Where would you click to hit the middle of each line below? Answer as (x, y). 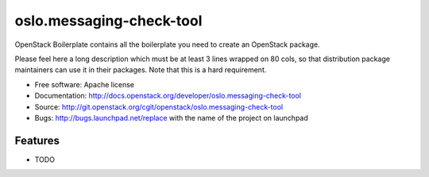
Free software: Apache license (85, 84)
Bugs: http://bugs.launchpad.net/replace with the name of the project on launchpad (172, 117)
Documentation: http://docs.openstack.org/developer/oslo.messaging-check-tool (168, 96)
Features (37, 140)
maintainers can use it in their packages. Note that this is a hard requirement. (141, 70)
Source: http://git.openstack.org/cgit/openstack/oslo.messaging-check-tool (159, 106)
